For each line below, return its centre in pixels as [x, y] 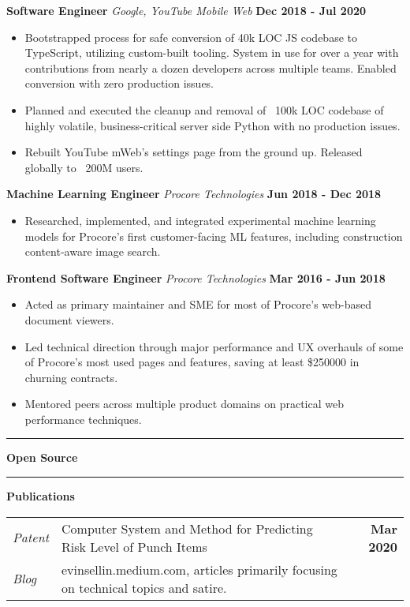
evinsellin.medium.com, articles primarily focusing [199, 569]
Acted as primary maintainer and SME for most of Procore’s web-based [198, 304]
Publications [41, 496]
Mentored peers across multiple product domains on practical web [184, 404]
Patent [31, 538]
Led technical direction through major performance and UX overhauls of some [214, 346]
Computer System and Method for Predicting [187, 528]
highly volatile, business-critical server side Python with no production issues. [212, 125]
